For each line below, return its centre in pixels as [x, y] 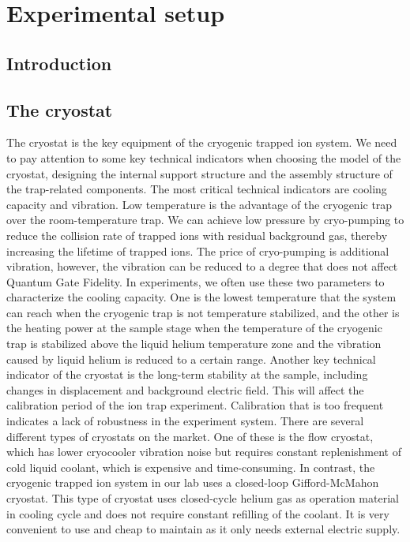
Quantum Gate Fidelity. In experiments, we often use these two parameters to [196, 281]
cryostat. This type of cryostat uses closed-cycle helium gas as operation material [203, 498]
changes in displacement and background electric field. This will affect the [185, 389]
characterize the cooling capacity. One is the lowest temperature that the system [201, 297]
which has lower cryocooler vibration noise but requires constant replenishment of [204, 452]
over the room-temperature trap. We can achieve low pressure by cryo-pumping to [205, 220]
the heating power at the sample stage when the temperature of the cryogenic [194, 328]
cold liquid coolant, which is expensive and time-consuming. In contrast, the [191, 467]
